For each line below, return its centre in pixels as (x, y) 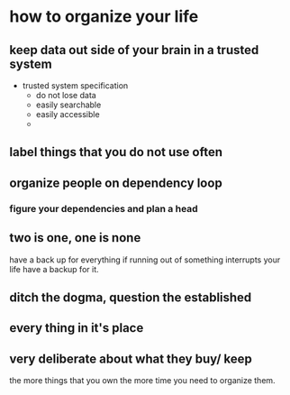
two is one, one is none (75, 238)
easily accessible (68, 114)
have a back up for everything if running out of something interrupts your (145, 260)
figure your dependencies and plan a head (104, 208)
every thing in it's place (77, 328)
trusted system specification (75, 86)
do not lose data (66, 95)
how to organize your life (104, 17)
